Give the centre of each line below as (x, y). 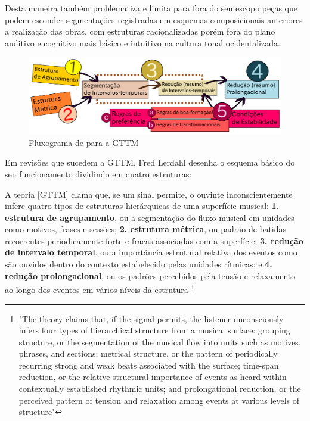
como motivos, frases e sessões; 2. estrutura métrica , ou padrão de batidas (146, 229)
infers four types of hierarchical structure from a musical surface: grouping (154, 330)
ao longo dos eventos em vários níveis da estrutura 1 (100, 289)
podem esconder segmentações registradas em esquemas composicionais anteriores (154, 19)
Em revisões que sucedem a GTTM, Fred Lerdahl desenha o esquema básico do (150, 162)
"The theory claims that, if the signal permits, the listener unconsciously (151, 318)
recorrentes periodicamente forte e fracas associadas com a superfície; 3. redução (154, 240)
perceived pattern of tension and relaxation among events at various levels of (159, 400)
